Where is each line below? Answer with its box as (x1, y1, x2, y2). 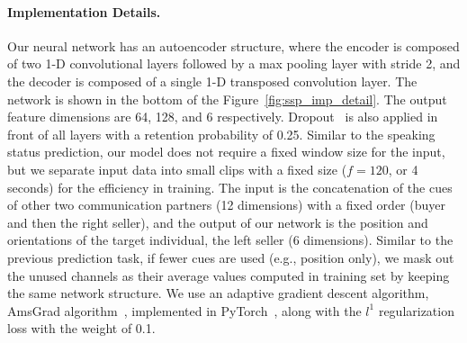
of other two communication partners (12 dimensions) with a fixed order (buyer (7, 195, 445, 214)
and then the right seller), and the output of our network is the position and (7, 212, 428, 231)
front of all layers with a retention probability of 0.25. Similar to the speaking (7, 124, 436, 143)
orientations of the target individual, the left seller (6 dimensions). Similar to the (7, 230, 454, 249)
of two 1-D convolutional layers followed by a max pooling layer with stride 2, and (7, 54, 461, 73)
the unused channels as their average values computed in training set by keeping (7, 266, 450, 284)
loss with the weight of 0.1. (7, 319, 156, 338)
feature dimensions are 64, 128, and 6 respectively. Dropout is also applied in (7, 107, 438, 126)
